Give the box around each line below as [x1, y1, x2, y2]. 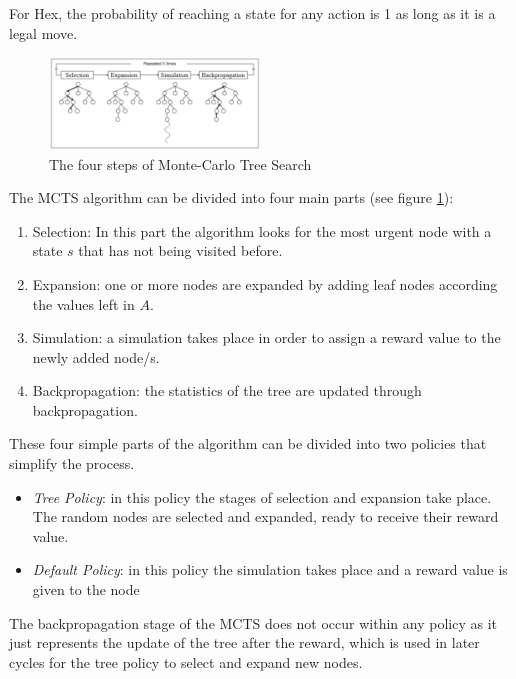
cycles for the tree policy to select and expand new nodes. [9, 651, 363, 672]
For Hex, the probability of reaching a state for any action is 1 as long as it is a [9, 3, 496, 23]
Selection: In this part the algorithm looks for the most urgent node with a [32, 220, 492, 241]
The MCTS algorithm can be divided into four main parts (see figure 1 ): [9, 187, 454, 208]
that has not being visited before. [78, 240, 283, 261]
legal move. [9, 22, 78, 43]
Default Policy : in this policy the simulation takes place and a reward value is [32, 559, 508, 580]
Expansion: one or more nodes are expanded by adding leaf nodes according [32, 273, 498, 294]
